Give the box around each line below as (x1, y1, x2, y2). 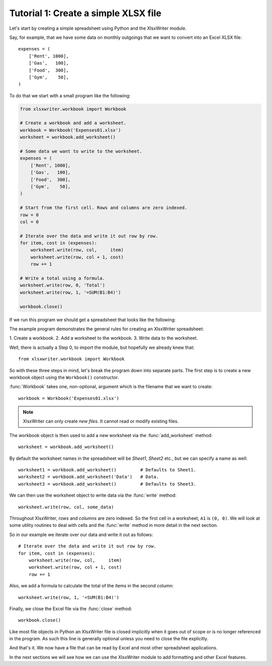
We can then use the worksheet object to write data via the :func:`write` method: (9, 492, 177, 499)
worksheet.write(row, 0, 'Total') (20, 282, 105, 288)
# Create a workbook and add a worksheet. (20, 120, 126, 126)
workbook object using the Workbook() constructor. (9, 374, 119, 380)
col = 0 (20, 219, 39, 224)
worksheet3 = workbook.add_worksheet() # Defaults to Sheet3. (18, 481, 196, 487)
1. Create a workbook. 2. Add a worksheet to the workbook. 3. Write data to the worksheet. (9, 335, 198, 341)
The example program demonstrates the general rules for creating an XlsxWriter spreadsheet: (9, 326, 204, 332)
